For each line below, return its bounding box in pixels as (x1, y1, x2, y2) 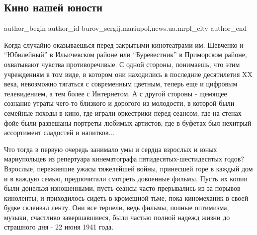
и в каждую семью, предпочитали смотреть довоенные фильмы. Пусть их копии (4, 173, 248, 183)
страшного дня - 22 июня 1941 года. (4, 222, 114, 232)
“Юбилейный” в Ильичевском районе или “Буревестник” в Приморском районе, (4, 49, 247, 60)
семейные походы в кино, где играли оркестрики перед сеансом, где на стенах (4, 107, 242, 118)
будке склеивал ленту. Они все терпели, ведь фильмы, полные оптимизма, (4, 202, 229, 213)
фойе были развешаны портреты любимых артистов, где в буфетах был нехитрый (4, 117, 252, 128)
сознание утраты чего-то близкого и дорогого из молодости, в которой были (4, 98, 235, 108)
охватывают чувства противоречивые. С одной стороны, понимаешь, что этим (4, 59, 240, 69)
